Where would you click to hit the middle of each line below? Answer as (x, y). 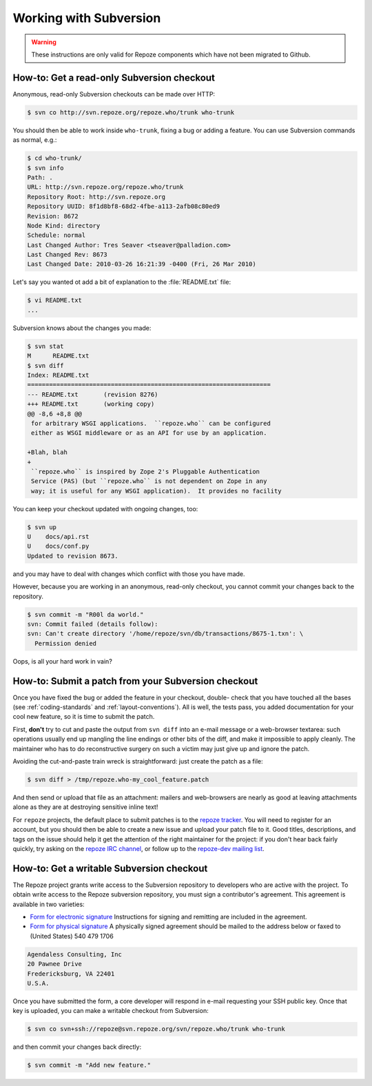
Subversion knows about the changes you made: (82, 328)
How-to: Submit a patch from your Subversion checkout (135, 681)
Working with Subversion (87, 18)
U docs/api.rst (58, 537)
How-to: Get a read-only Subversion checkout (114, 78)
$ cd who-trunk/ (55, 158)
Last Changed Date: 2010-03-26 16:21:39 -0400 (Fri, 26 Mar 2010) (142, 264)
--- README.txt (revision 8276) (93, 394)
